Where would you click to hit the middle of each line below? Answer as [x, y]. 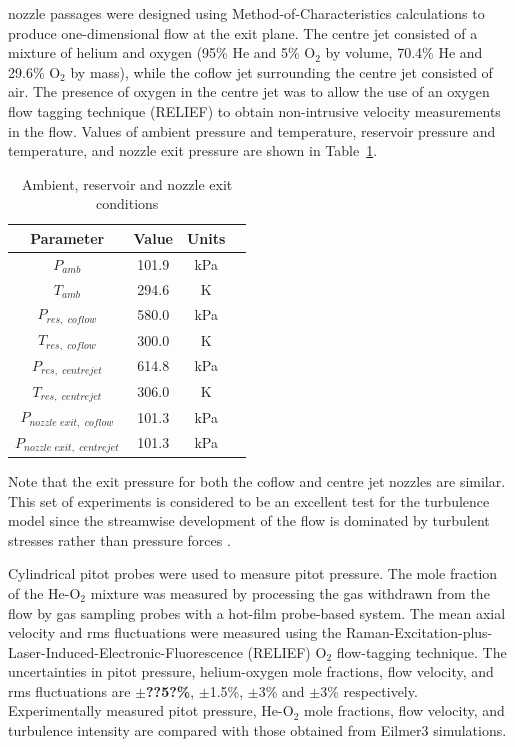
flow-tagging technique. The [421, 651]
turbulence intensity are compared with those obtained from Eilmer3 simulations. [257, 730]
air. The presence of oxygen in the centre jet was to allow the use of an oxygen [249, 91]
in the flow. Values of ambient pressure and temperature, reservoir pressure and [252, 130]
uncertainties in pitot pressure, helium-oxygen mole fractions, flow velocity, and [251, 671]
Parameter [67, 237]
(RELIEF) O [287, 651]
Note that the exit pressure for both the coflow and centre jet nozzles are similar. [257, 480]
